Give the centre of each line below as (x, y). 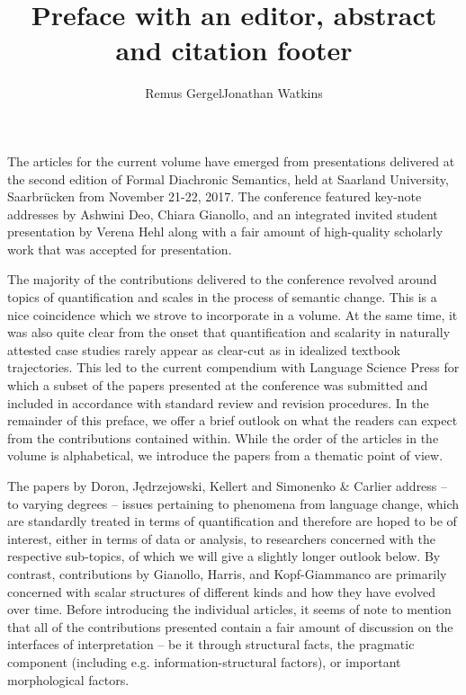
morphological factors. (68, 679)
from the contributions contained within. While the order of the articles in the (223, 437)
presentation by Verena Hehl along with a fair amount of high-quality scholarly (225, 232)
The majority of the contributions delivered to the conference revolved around (222, 279)
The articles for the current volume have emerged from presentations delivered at (231, 160)
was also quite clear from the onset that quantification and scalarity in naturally (229, 332)
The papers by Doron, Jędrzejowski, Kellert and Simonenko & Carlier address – (228, 486)
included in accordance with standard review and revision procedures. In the (218, 402)
